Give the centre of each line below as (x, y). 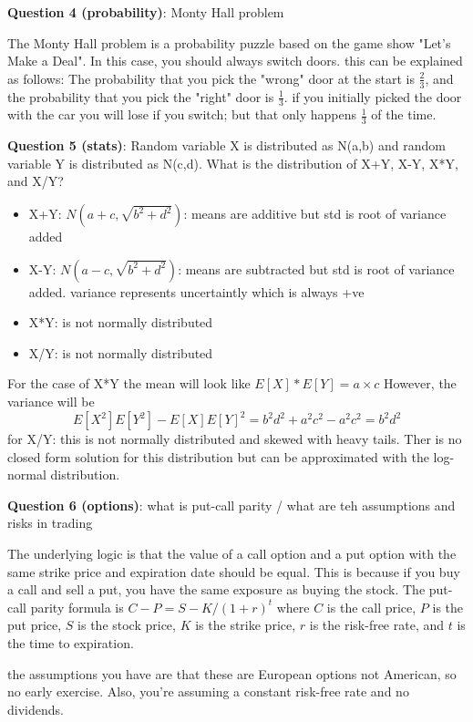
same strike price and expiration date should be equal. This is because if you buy (234, 571)
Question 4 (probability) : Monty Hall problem (146, 12)
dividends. (36, 709)
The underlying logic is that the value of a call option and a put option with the (232, 554)
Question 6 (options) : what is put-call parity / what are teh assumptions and (231, 505)
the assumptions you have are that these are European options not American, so (232, 673)
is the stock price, (127, 625)
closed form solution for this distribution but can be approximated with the (218, 456)
